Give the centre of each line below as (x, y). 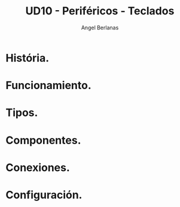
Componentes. (43, 140)
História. (28, 58)
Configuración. (44, 195)
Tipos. (22, 113)
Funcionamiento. (49, 86)
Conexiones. (38, 167)
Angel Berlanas (100, 28)
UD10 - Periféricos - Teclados (100, 11)
